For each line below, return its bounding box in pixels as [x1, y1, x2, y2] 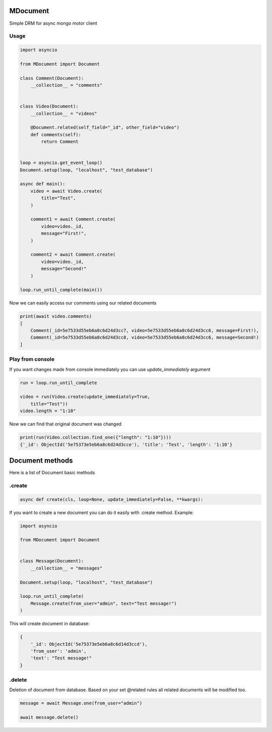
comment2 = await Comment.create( [30, 252, 116, 257]
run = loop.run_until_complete [20, 380, 98, 385]
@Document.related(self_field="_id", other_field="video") [30, 125, 180, 131]
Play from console [9, 356, 55, 363]
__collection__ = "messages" [30, 565, 103, 571]
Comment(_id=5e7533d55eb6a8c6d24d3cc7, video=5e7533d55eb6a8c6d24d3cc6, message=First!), [30, 328, 259, 333]
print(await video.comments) [20, 313, 92, 319]
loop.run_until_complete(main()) [20, 287, 103, 293]
